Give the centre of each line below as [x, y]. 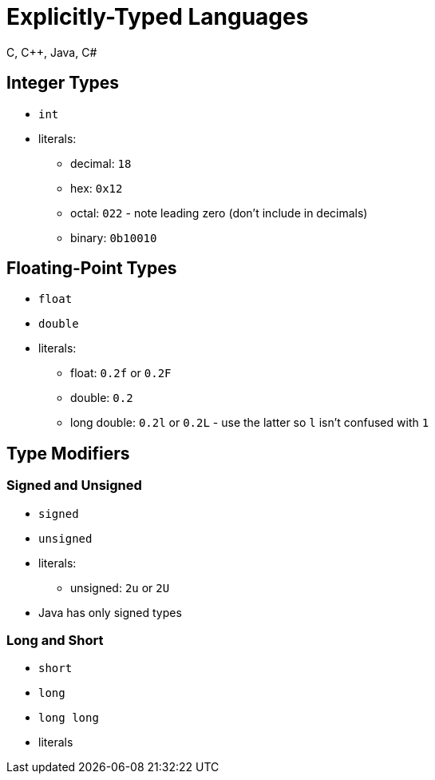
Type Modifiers [68, 453]
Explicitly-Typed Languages [158, 17]
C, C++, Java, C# [52, 52]
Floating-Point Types [92, 269]
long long [69, 718]
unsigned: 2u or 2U [120, 587]
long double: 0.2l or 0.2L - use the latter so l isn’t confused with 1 [250, 423]
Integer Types [63, 83]
